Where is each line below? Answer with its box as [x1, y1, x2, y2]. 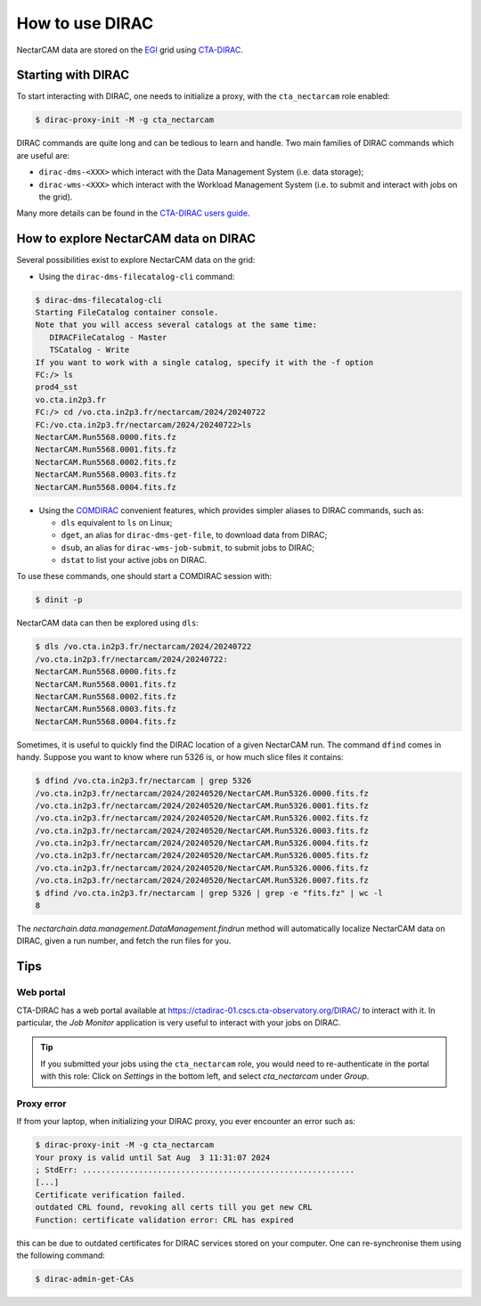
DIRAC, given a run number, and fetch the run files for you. [16, 935, 232, 946]
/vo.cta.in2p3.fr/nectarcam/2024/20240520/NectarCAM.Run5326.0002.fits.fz [35, 813, 370, 823]
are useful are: [16, 150, 70, 160]
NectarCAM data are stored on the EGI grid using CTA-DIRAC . [16, 45, 244, 55]
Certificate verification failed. [35, 1189, 186, 1200]
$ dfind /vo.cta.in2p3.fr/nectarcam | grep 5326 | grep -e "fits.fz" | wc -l [35, 887, 383, 898]
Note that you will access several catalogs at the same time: [35, 320, 318, 330]
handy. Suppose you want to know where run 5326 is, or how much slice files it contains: [16, 752, 344, 763]
